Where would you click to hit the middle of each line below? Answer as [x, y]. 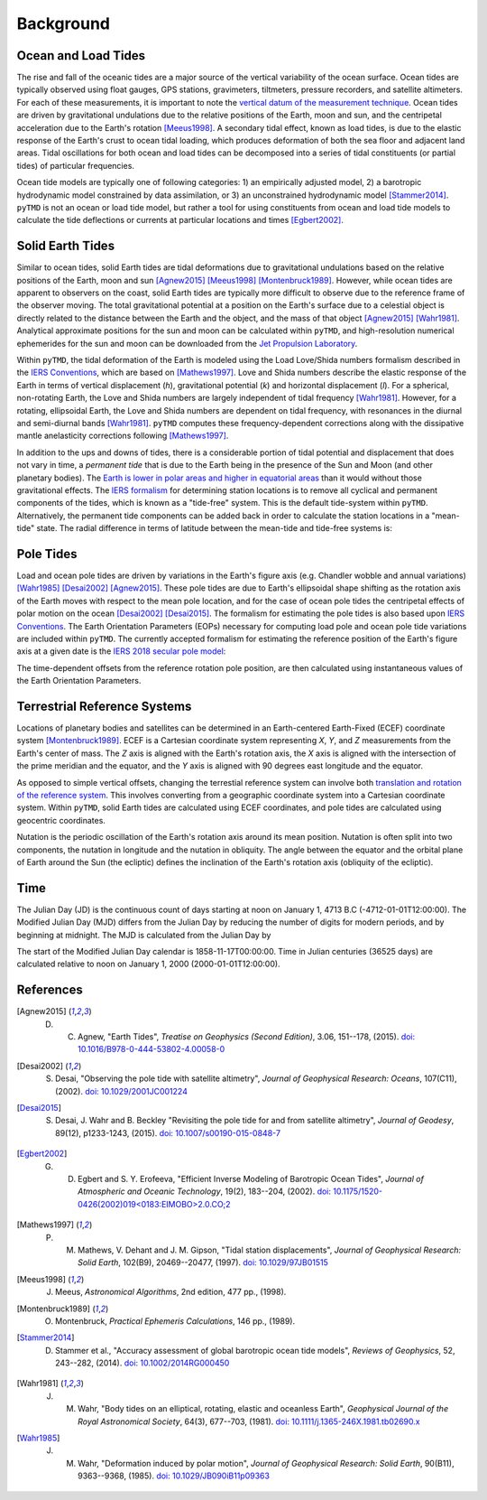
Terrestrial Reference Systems [104, 706]
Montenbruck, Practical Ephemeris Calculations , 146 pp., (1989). [175, 1321]
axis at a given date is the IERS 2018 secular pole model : [121, 651]
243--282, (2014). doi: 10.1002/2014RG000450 [142, 1363]
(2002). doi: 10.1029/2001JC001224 [122, 1091]
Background [63, 23]
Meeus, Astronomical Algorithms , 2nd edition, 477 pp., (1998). [171, 1292]
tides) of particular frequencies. [76, 165]
